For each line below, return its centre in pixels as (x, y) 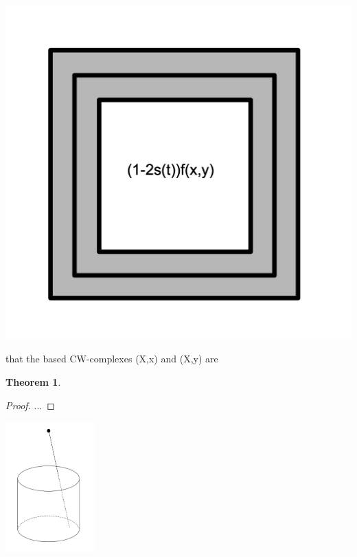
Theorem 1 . (33, 381)
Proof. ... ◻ (30, 405)
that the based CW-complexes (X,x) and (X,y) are (112, 359)
